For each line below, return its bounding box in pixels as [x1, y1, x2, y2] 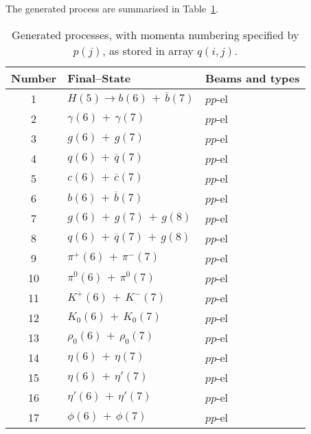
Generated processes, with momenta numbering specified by [12, 26, 299, 43]
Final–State [67, 69, 131, 86]
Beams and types [205, 69, 300, 86]
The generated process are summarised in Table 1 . [5, 1, 219, 15]
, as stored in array [102, 42, 194, 58]
